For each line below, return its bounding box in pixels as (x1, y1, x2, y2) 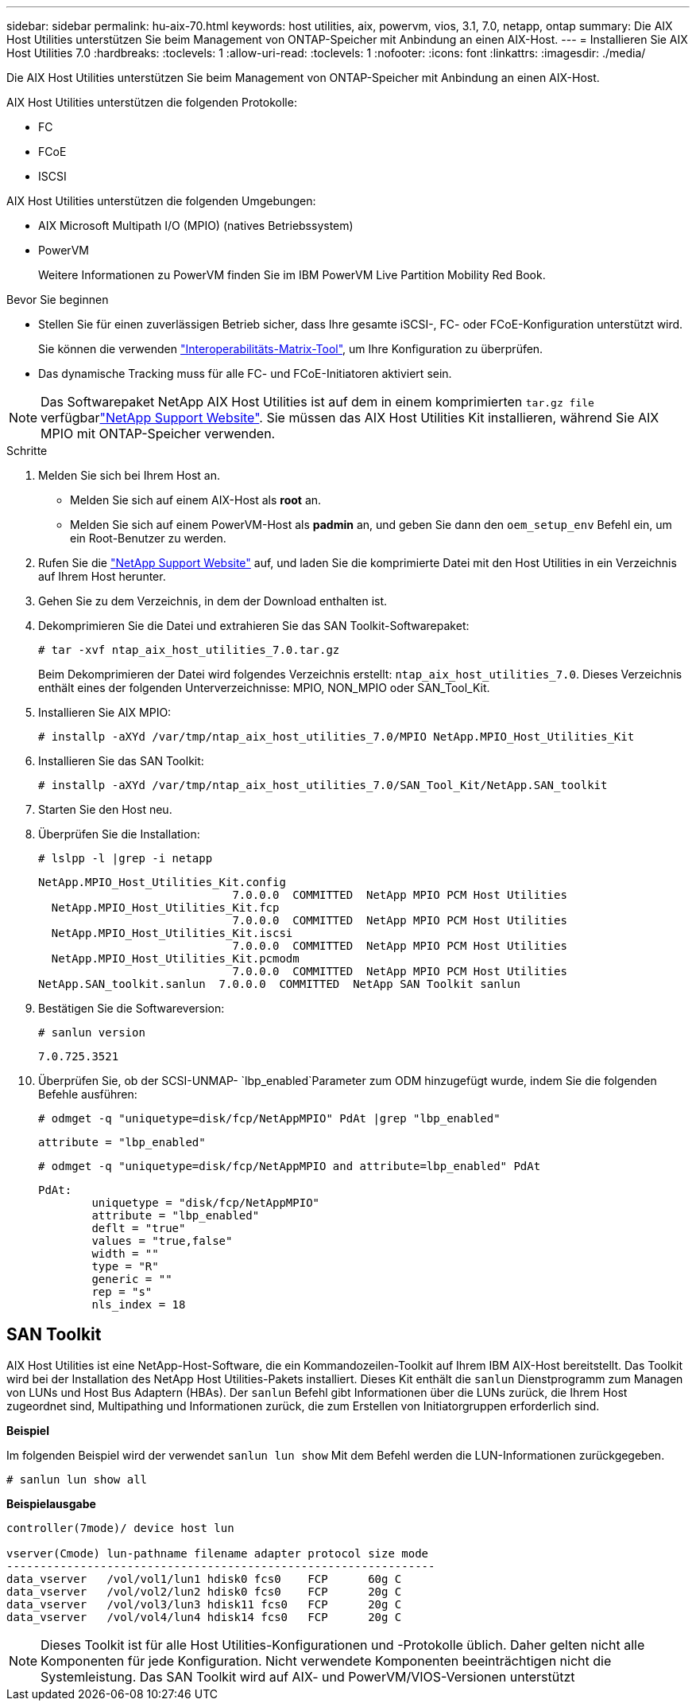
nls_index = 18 (91, 1298, 186, 1311)
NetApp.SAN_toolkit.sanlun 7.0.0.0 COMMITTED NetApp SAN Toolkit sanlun (38, 978, 520, 990)
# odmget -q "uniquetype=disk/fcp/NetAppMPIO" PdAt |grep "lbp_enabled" (38, 1112, 501, 1125)
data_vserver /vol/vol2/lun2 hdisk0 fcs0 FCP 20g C (6, 1585, 402, 1598)
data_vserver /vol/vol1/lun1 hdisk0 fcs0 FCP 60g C (6, 1572, 402, 1585)
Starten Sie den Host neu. (38, 803, 172, 816)
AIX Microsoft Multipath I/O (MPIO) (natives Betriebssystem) (38, 219, 354, 232)
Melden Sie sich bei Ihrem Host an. (38, 469, 220, 482)
